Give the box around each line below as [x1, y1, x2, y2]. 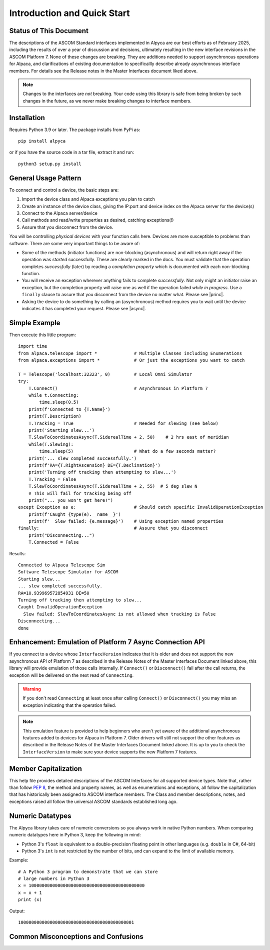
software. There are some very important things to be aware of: [9, 240, 140, 246]
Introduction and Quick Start [9, 8, 130, 19]
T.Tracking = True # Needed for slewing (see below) [28, 420, 218, 426]
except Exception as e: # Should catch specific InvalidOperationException [18, 504, 263, 510]
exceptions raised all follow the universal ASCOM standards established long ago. [9, 798, 177, 804]
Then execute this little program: [9, 332, 76, 338]
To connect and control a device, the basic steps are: [9, 187, 119, 193]
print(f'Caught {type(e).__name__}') [28, 511, 121, 517]
